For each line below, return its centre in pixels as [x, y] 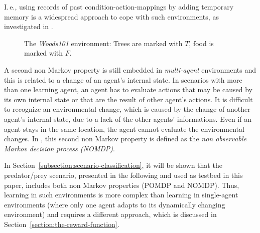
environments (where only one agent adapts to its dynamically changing [115, 204]
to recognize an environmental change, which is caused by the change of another [127, 109]
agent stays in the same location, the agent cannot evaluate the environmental [124, 129]
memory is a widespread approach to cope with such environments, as [111, 16]
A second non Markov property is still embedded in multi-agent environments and [130, 69]
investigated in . [29, 26]
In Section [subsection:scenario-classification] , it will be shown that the [113, 165]
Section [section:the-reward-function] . [62, 224]
